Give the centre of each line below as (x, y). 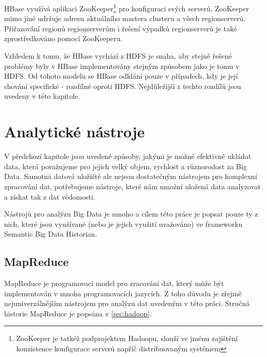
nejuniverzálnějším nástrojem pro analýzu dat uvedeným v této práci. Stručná (127, 303)
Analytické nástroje (74, 131)
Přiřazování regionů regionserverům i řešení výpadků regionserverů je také (121, 28)
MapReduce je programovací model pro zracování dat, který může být (114, 283)
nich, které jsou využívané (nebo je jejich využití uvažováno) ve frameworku (123, 224)
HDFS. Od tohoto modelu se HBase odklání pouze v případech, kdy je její (121, 76)
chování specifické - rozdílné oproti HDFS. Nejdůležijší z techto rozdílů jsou (123, 86)
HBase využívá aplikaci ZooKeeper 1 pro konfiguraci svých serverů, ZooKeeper (127, 7)
